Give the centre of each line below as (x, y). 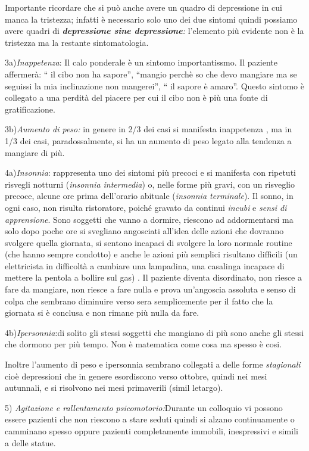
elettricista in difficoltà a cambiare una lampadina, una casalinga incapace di (145, 265)
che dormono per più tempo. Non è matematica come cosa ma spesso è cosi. (143, 344)
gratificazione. (30, 109)
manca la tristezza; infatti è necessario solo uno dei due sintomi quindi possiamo (151, 19)
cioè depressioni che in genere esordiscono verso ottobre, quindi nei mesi (136, 376)
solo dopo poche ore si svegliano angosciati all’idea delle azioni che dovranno (144, 231)
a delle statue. (30, 442)
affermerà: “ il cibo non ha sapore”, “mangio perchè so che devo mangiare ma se (151, 74)
